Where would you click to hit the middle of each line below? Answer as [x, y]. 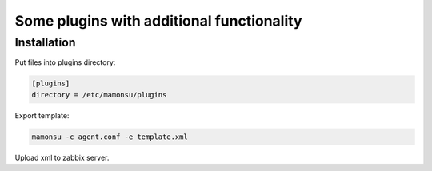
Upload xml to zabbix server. [62, 157]
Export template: [42, 115]
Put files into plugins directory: [65, 62]
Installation [45, 42]
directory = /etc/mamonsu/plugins [99, 95]
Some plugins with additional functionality [158, 21]
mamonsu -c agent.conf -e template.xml [110, 137]
